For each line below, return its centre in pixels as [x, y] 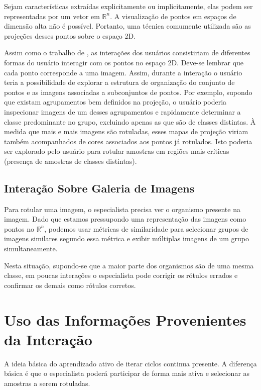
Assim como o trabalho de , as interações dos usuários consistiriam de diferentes [127, 53]
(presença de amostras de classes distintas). [71, 161]
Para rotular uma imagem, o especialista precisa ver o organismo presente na [122, 209]
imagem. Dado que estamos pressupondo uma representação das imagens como [125, 219]
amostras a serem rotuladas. [47, 383]
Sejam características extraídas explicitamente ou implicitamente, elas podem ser [128, 6]
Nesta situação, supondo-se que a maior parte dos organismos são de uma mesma [129, 265]
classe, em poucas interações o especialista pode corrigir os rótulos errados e [121, 275]
